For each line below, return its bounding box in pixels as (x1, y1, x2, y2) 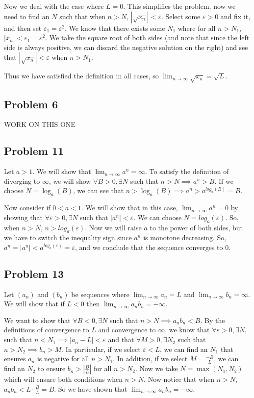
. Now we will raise (85, 222, 142, 232)
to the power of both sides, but (150, 222, 243, 232)
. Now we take (135, 363, 178, 373)
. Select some (161, 11, 201, 21)
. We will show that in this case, (81, 202, 178, 213)
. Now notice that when (144, 374, 214, 384)
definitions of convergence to (4, 324, 89, 335)
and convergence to (98, 324, 156, 335)
